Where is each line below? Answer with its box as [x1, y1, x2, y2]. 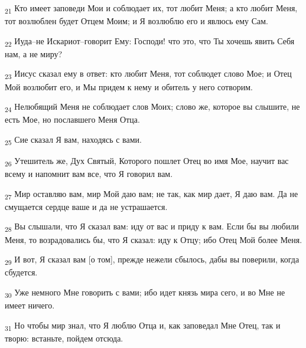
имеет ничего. [5, 299, 55, 311]
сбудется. [5, 266, 38, 278]
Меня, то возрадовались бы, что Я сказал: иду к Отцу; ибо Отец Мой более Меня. [5, 233, 302, 245]
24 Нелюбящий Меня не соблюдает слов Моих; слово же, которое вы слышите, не [5, 100, 300, 114]
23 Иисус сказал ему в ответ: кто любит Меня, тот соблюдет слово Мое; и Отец [5, 67, 292, 81]
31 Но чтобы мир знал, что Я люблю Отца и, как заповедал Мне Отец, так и [5, 319, 281, 333]
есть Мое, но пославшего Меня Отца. [5, 113, 140, 126]
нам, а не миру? [5, 47, 63, 60]
